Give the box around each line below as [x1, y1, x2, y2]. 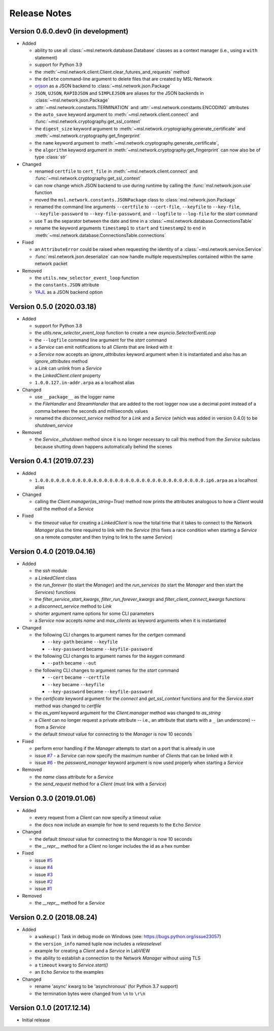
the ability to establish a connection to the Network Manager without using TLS [35, 955, 201, 961]
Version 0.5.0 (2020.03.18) [9, 302, 96, 311]
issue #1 [35, 886, 52, 892]
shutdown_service [35, 422, 73, 428]
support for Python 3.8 [35, 323, 82, 329]
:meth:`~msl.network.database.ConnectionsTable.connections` [35, 232, 166, 238]
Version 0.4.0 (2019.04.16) [9, 547, 96, 556]
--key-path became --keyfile [47, 639, 118, 645]
